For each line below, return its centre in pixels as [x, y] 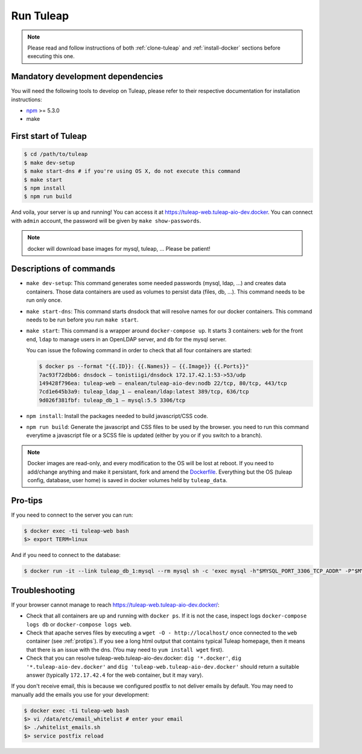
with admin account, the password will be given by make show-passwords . [106, 221]
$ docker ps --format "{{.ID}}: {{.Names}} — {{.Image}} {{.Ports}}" [144, 366]
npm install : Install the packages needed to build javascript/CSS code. [117, 416]
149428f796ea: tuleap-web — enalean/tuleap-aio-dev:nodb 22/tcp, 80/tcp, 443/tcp [163, 383]
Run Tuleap [40, 16]
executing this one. [51, 56]
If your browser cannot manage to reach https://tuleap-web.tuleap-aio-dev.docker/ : [115, 605]
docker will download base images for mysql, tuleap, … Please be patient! [119, 248]
